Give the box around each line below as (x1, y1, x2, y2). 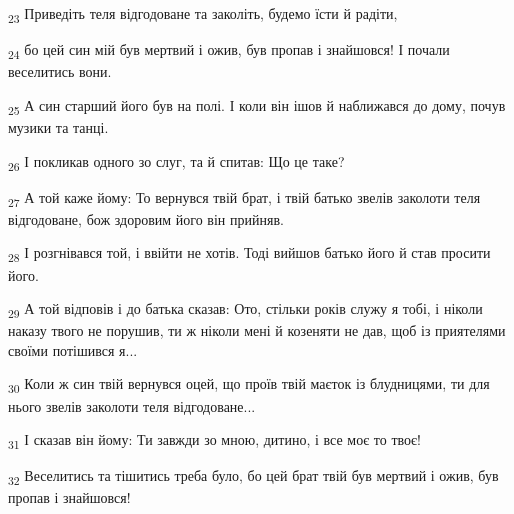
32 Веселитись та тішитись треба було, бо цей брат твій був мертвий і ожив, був (8, 465, 499, 489)
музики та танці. (8, 116, 109, 137)
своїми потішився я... (8, 339, 138, 360)
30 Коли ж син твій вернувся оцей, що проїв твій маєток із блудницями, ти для (8, 373, 490, 397)
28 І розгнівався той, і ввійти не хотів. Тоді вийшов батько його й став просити (8, 242, 491, 266)
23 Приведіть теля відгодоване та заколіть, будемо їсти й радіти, (8, 3, 398, 26)
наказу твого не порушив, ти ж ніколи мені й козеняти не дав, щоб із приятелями (8, 320, 506, 341)
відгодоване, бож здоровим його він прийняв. (8, 208, 284, 229)
